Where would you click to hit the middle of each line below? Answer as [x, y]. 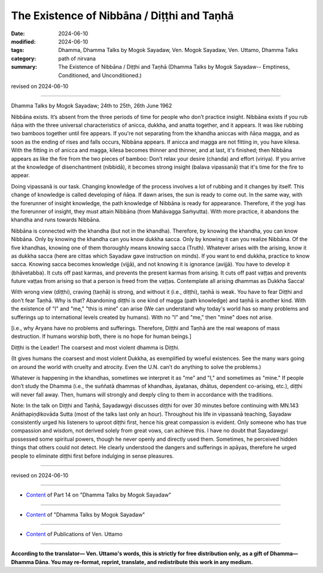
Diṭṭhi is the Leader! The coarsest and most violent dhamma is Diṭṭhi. [95, 348]
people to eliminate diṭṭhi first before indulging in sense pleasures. [92, 456]
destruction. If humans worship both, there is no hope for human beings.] [101, 336]
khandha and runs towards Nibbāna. [56, 220]
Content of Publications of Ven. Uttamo [74, 534]
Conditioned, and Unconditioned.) [100, 75]
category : [24, 58]
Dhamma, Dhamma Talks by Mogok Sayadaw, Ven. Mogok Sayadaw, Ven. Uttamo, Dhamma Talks [178, 50]
